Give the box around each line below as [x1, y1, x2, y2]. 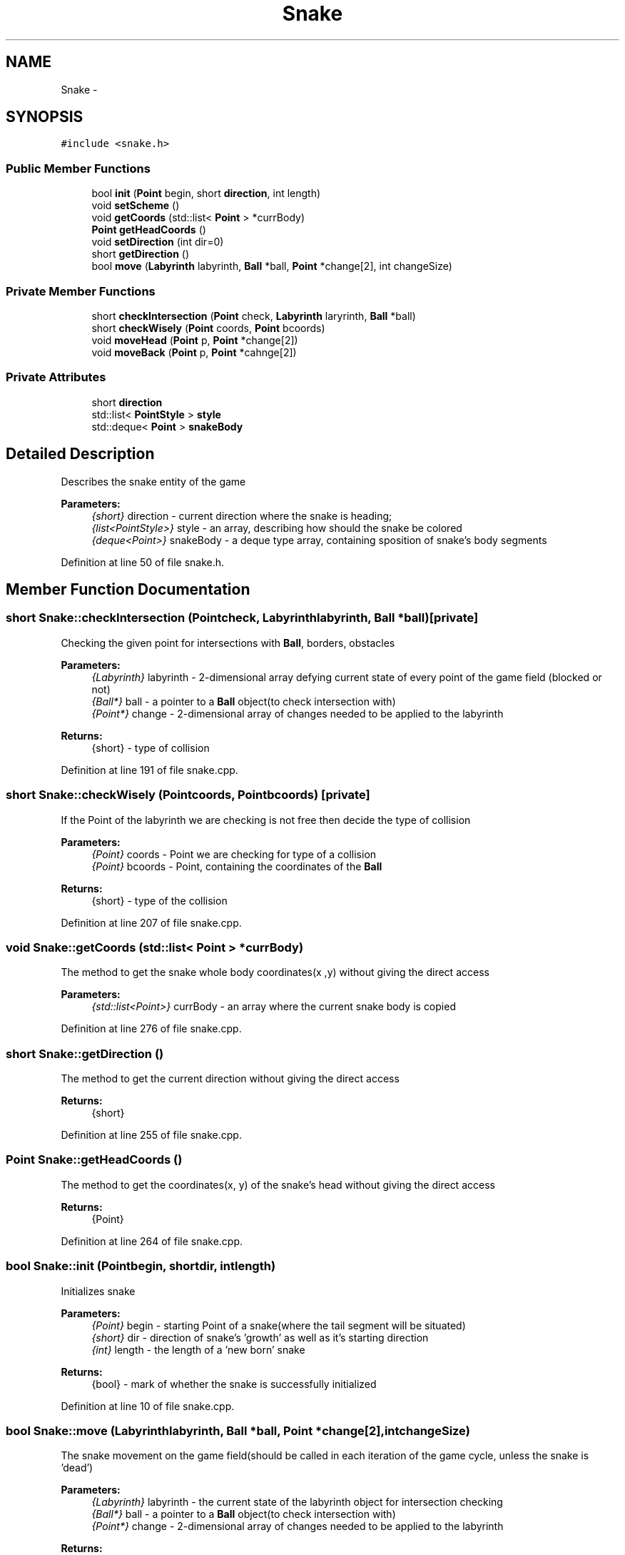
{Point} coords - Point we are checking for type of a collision [91, 847, 377, 860]
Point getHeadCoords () [91, 223, 206, 236]
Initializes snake [61, 1284, 136, 1297]
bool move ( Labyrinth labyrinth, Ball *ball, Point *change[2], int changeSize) [91, 260, 452, 273]
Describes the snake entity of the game [61, 475, 246, 488]
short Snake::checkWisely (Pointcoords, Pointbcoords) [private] [6, 787, 370, 802]
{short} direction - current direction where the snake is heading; [91, 509, 392, 522]
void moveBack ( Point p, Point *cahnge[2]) [91, 346, 297, 358]
